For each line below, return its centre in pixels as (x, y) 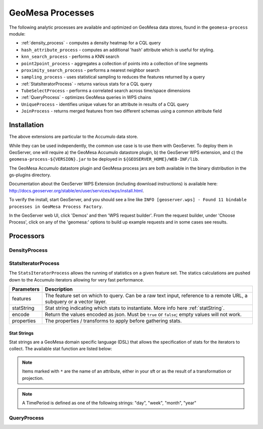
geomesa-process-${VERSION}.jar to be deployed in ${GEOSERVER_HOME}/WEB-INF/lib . (104, 159)
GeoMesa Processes (52, 13)
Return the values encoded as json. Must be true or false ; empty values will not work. (143, 314)
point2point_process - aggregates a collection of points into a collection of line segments (114, 63)
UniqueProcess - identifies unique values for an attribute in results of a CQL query (105, 104)
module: (17, 34)
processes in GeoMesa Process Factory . (56, 206)
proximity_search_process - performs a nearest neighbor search (91, 70)
